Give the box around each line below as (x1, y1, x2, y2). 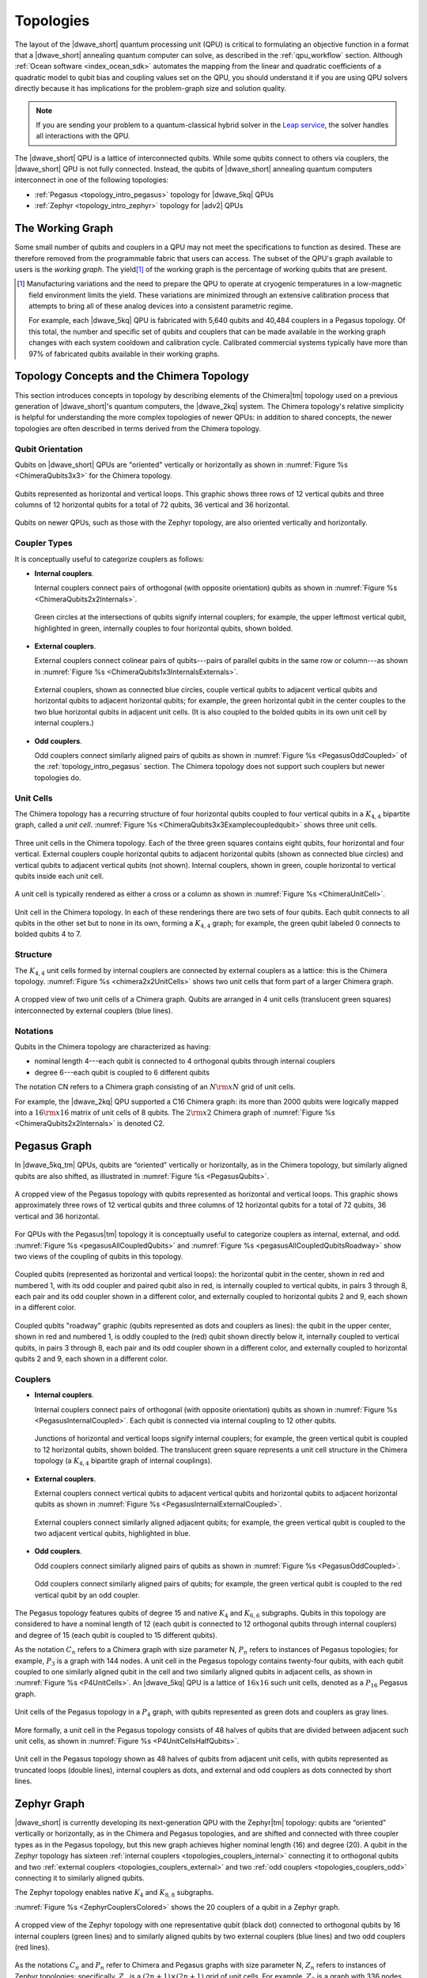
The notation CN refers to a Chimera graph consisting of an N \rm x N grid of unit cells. (14, 1082, 296, 1092)
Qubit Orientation (14, 443, 83, 454)
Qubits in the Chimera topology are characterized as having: (14, 1041, 211, 1052)
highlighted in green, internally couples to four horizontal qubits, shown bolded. (34, 623, 293, 633)
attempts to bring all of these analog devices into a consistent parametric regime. (28, 301, 293, 311)
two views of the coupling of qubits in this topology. (14, 1251, 183, 1261)
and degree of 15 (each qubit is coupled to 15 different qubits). (14, 1630, 217, 1639)
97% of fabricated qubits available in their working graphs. (28, 349, 220, 358)
